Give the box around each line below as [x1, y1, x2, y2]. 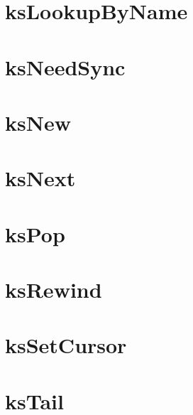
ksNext [5, 163, 76, 193]
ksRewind [5, 275, 102, 304]
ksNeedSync [5, 52, 126, 81]
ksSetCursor [5, 330, 127, 360]
